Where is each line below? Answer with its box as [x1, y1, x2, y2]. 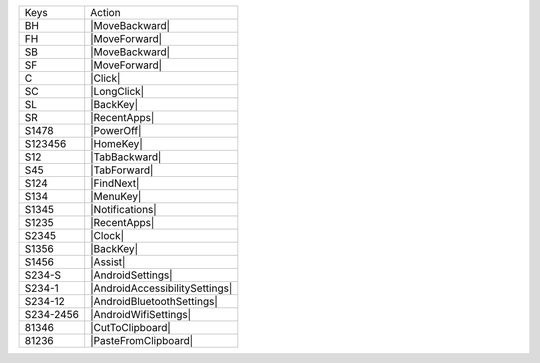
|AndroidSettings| [90, 268, 174, 282]
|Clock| [90, 229, 125, 242]
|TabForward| [90, 163, 154, 177]
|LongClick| [90, 85, 145, 98]
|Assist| [90, 255, 126, 269]
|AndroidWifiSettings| [90, 308, 192, 321]
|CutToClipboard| [90, 321, 172, 334]
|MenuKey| [90, 190, 142, 203]
